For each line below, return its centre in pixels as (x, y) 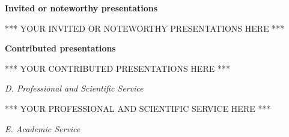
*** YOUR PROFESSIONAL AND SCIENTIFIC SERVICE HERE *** (138, 108)
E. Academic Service (43, 128)
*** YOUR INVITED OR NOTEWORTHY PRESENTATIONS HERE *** (145, 28)
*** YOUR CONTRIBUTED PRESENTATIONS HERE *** (117, 68)
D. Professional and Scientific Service (74, 88)
